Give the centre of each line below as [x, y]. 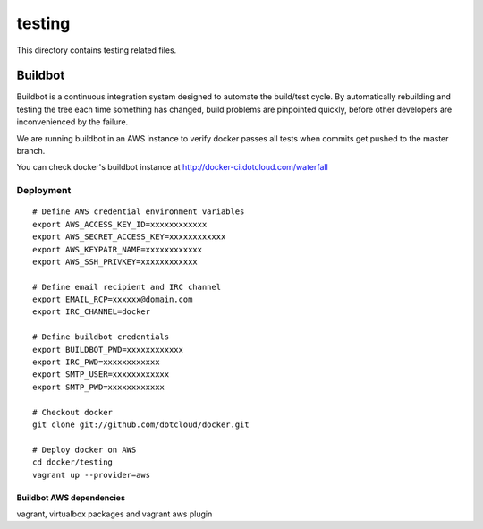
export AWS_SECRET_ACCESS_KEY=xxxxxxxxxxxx [129, 237]
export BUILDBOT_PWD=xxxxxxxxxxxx [108, 350]
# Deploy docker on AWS [85, 449]
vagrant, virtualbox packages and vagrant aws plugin [114, 514]
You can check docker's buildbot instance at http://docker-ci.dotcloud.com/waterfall [172, 167]
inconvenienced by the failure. [72, 122]
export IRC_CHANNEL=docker [92, 312]
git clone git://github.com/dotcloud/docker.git [141, 425]
